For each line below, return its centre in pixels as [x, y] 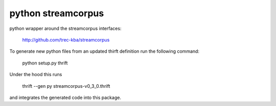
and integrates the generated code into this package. [65, 97]
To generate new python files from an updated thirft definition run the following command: [104, 51]
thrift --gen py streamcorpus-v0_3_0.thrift [66, 86]
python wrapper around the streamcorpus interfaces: [65, 28]
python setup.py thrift [45, 63]
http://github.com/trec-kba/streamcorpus [66, 40]
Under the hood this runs [36, 75]
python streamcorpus [57, 13]
